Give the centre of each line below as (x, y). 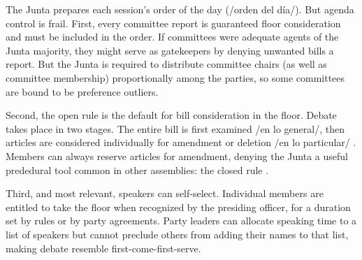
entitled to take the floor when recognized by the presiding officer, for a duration (178, 207)
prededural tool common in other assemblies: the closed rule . (137, 169)
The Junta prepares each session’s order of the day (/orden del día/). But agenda (180, 9)
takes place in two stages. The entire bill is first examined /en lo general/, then (175, 128)
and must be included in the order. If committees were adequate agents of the (172, 37)
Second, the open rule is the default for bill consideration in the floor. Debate (171, 115)
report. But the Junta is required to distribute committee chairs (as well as (166, 64)
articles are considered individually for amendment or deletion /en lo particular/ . (181, 142)
